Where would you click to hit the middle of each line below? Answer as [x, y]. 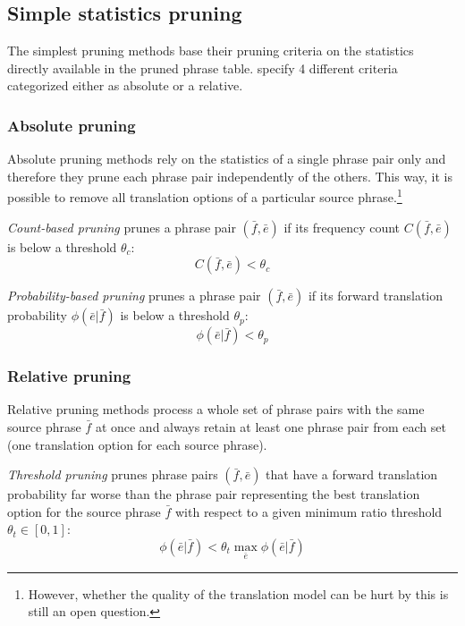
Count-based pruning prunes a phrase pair [122, 227]
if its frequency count [342, 227]
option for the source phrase [84, 511]
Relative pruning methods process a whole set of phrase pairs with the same [216, 409]
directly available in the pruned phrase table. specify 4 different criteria [203, 68]
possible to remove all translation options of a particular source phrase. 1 [205, 196]
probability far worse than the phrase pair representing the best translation [214, 494]
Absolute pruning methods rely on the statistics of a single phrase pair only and [227, 159]
